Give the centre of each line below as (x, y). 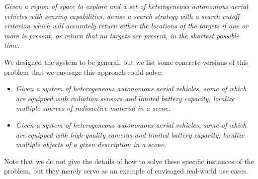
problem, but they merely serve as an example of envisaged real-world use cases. (126, 171)
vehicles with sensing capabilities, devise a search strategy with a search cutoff (122, 16)
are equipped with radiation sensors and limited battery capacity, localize (125, 98)
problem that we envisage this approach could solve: (84, 72)
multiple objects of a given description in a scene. (91, 144)
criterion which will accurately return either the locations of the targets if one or (126, 26)
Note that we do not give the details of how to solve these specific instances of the (129, 161)
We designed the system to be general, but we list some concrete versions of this (126, 62)
